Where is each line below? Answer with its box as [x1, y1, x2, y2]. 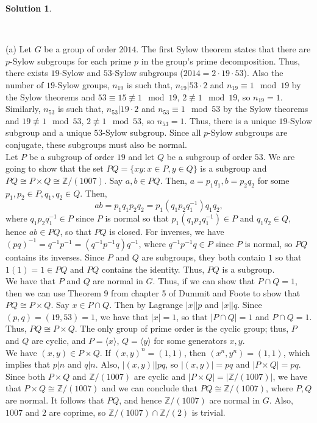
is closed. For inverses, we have [109, 225, 224, 238]
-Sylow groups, [54, 78, 110, 91]
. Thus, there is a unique [184, 114, 276, 127]
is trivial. [191, 405, 226, 418]
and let [128, 150, 155, 163]
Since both [5, 369, 45, 382]
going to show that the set [5, 162, 104, 175]
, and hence [119, 394, 162, 407]
